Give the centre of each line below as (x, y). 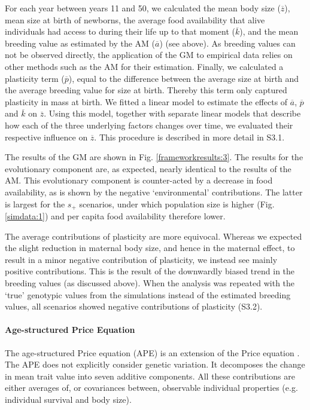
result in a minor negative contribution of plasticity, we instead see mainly (141, 259)
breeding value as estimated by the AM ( (80, 43)
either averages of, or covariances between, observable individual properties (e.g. (151, 388)
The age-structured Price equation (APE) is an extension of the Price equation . (152, 352)
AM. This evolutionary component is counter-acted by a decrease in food (139, 180)
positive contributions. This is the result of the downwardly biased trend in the (150, 271)
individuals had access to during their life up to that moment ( (120, 31)
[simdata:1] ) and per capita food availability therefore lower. (115, 215)
